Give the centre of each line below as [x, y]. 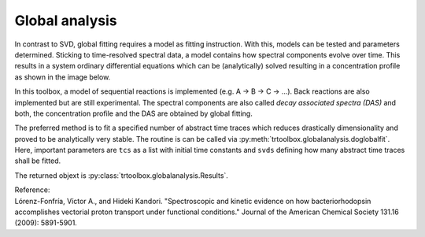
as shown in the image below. [63, 77]
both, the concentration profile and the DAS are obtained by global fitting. [134, 113]
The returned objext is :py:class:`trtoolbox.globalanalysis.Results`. [121, 175]
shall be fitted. [38, 161]
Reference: [32, 190]
